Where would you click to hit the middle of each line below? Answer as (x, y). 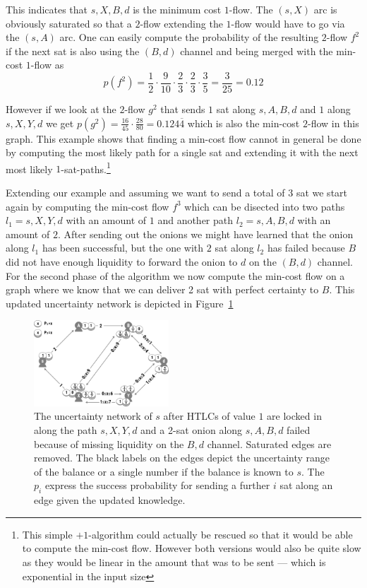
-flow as (47, 65)
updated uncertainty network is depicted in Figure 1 (120, 303)
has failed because (306, 248)
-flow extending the (181, 23)
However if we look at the (61, 109)
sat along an (306, 485)
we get (60, 123)
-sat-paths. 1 (86, 167)
